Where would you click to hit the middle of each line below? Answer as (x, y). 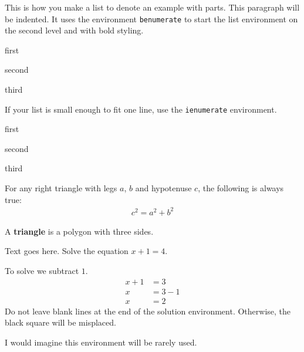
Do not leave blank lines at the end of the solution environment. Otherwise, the (148, 311)
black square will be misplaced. (60, 322)
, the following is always (241, 188)
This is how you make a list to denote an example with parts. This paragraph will (152, 7)
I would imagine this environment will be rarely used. (101, 342)
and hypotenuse (163, 188)
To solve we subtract (42, 270)
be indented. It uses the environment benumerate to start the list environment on (151, 18)
